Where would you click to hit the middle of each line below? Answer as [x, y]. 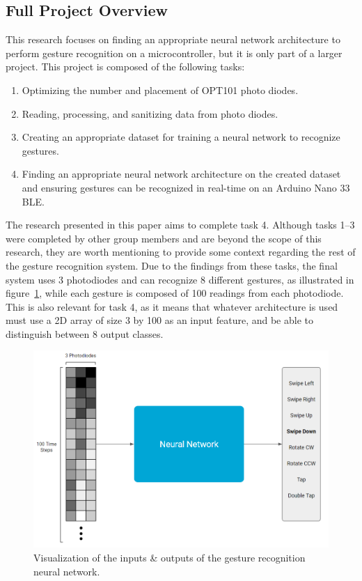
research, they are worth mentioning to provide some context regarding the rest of [181, 252]
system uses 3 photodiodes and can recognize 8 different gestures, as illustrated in [180, 279]
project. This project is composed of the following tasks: [125, 67]
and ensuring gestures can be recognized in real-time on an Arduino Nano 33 [186, 187]
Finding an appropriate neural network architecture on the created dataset [181, 174]
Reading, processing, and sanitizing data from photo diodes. [150, 113]
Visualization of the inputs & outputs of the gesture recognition [170, 558]
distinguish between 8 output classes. [85, 333]
